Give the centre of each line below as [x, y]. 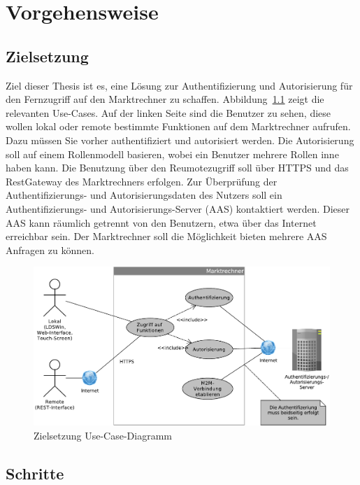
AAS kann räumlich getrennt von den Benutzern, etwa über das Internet [161, 222]
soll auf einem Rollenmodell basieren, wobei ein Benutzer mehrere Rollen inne [172, 154]
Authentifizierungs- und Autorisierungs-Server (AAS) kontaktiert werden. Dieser [178, 208]
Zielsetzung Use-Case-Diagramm [103, 435]
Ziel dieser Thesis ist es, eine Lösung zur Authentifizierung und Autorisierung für [179, 85]
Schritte [35, 473]
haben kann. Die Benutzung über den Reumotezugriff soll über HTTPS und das [177, 168]
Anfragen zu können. [50, 249]
